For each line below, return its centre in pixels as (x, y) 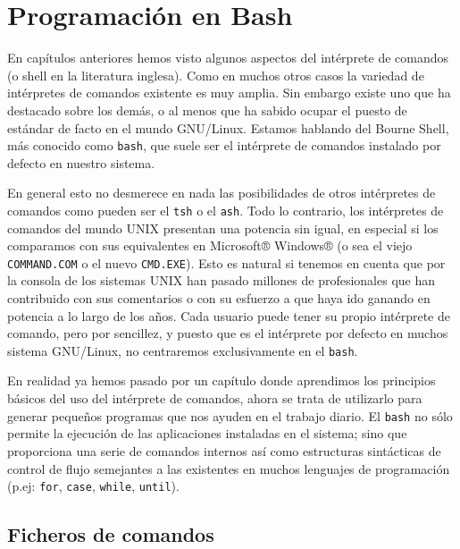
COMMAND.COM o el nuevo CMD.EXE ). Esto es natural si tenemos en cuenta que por (226, 262)
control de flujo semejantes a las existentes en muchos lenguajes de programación (229, 468)
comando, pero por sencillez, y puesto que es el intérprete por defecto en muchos (228, 333)
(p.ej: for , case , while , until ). (93, 486)
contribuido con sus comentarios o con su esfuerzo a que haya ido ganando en (219, 298)
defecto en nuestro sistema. (81, 162)
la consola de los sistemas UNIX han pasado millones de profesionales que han (222, 280)
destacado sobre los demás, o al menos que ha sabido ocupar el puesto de (207, 110)
